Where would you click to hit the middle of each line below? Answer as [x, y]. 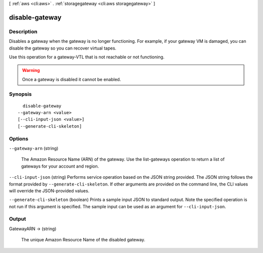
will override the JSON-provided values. [49, 191]
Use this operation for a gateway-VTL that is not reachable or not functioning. [87, 57]
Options [19, 138]
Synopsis [20, 94]
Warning [31, 70]
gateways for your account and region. [60, 166]
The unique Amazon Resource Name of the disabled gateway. [83, 240]
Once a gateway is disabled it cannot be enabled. [72, 79]
